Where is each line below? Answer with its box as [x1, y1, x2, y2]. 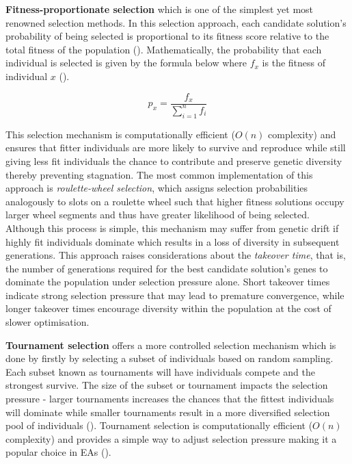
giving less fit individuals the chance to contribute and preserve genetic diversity [5, 153, 342, 168]
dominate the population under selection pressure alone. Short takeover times [5, 274, 330, 289]
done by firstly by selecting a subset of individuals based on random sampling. [5, 351, 334, 365]
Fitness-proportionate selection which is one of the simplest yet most [5, 2, 314, 16]
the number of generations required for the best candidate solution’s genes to [5, 261, 328, 275]
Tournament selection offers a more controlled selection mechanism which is [5, 337, 336, 352]
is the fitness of [262, 55, 326, 70]
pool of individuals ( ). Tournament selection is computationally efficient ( [5, 418, 313, 433]
